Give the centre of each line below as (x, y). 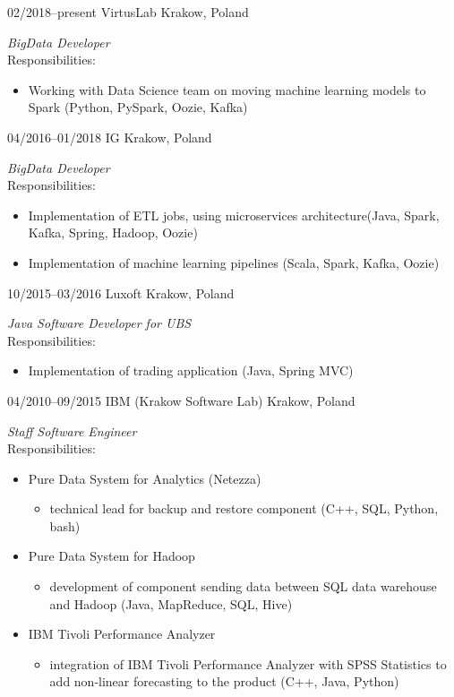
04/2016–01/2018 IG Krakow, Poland (110, 137)
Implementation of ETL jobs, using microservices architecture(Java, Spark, (234, 215)
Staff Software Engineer (72, 430)
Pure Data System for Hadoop (111, 556)
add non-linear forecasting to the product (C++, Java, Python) (224, 681)
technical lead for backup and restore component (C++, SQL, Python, (244, 508)
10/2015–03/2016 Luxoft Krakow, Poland (121, 293)
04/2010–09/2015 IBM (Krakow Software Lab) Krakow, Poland (181, 400)
